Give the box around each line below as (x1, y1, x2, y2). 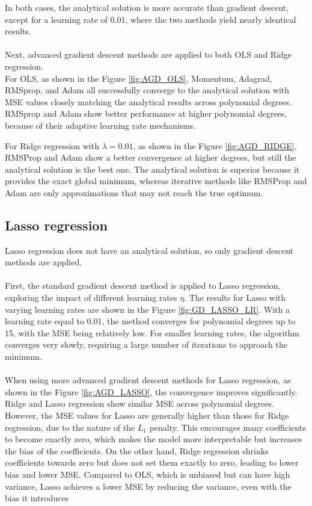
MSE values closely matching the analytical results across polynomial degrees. (5, 95, 292, 108)
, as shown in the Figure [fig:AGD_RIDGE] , (133, 139, 297, 152)
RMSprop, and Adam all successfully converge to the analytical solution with (5, 84, 290, 96)
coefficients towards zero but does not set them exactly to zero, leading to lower (5, 456, 299, 469)
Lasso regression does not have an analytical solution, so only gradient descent (5, 244, 294, 256)
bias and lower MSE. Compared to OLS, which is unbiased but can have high (5, 467, 290, 480)
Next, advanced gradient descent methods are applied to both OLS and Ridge (5, 48, 292, 61)
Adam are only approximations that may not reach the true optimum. (5, 186, 263, 199)
